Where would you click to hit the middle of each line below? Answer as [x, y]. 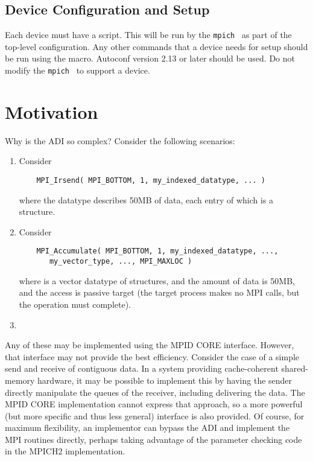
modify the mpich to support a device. [77, 70]
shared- [295, 368]
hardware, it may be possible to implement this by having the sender [165, 380]
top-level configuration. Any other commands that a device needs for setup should [156, 46]
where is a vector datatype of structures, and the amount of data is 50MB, [157, 280]
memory [20, 380]
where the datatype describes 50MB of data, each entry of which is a [146, 199]
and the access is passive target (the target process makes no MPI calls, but [159, 292]
